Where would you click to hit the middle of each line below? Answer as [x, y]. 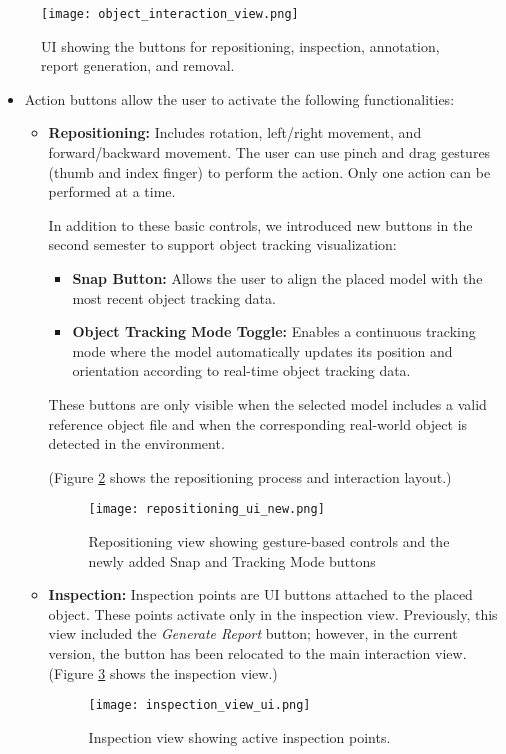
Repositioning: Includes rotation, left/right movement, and [235, 132]
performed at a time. [112, 191]
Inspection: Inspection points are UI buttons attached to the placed [260, 594]
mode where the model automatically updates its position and [262, 350]
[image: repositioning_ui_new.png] [206, 509]
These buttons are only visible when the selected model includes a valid [267, 403]
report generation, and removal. [138, 65]
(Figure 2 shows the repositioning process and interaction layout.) [250, 476]
